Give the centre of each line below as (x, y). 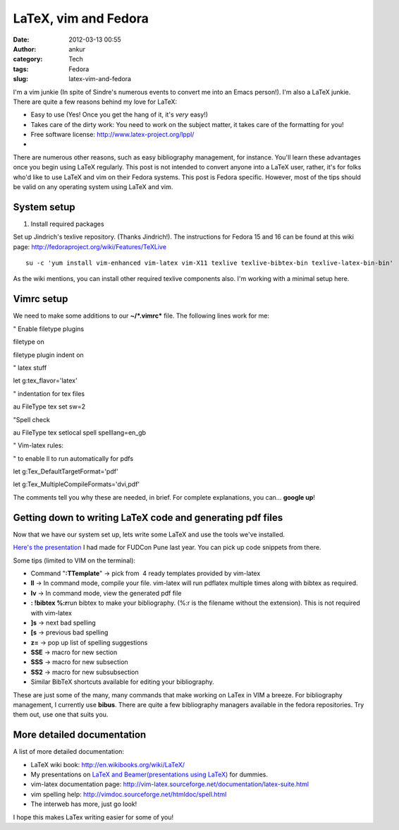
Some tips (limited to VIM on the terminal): (74, 560)
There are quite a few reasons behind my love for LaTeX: (95, 102)
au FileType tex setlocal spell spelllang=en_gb (80, 432)
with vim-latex (51, 613)
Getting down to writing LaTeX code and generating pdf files (148, 518)
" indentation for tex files (49, 393)
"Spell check (32, 419)
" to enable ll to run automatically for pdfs (73, 458)
